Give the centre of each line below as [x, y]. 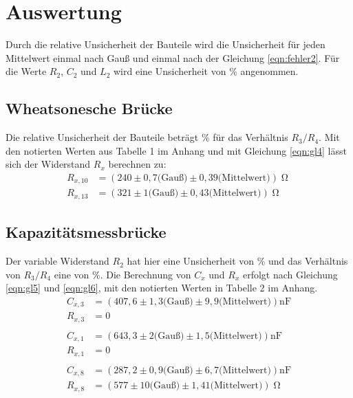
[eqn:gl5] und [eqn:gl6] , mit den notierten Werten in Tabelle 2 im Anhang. [162, 288]
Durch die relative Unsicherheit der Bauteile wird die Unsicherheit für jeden [165, 44]
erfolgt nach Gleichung [290, 274]
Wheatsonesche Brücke [89, 108]
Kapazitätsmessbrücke [86, 232]
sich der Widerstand [48, 164]
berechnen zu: [137, 164]
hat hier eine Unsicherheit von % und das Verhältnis [237, 261]
